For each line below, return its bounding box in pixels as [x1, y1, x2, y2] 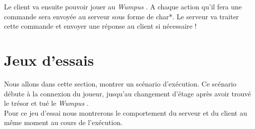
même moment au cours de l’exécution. [4, 117, 123, 128]
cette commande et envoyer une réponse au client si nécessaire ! [4, 21, 197, 31]
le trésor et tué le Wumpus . [4, 98, 89, 108]
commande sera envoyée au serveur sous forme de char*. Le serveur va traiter [4, 11, 239, 21]
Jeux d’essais [4, 49, 94, 70]
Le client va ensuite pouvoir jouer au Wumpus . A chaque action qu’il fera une [4, 1, 242, 11]
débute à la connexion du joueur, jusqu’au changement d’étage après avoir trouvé [4, 88, 251, 98]
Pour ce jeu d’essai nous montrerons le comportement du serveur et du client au [4, 107, 247, 118]
